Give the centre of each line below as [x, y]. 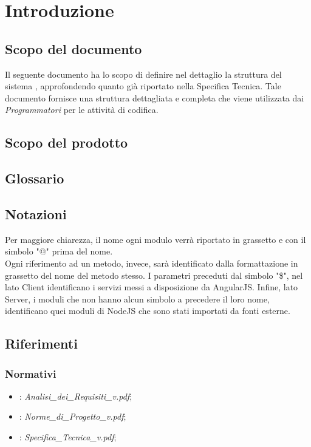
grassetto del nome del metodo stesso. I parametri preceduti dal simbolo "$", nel [154, 275]
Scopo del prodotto [67, 142]
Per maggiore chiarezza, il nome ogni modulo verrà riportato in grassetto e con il [155, 239]
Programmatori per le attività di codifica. [82, 110]
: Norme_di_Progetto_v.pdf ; [73, 416]
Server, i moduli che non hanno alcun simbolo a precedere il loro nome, [137, 299]
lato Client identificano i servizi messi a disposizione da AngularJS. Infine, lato [152, 287]
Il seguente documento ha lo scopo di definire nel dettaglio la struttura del [143, 74]
